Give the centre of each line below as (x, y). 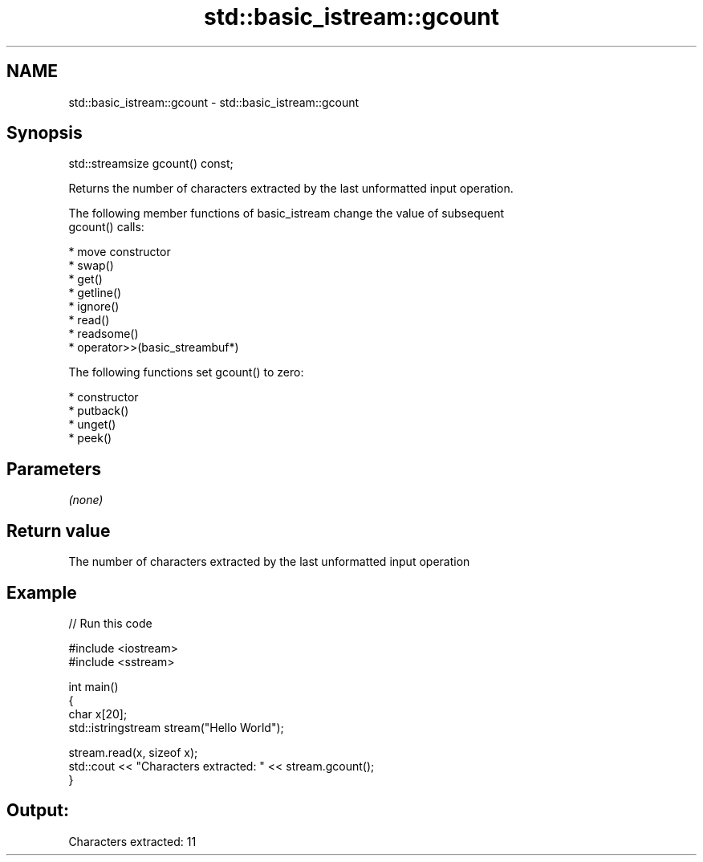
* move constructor (120, 252)
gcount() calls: (106, 227)
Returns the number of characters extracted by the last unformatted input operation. (291, 189)
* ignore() (94, 307)
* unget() (92, 425)
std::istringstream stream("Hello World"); (176, 727)
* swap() (91, 266)
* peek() (90, 438)
